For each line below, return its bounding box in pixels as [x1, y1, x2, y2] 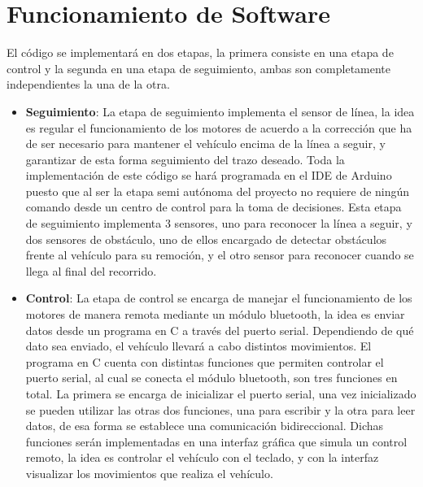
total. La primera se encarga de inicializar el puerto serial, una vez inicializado [25, 385, 416, 402]
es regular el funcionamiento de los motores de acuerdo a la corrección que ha [25, 119, 412, 136]
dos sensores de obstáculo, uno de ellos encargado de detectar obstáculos [25, 230, 387, 247]
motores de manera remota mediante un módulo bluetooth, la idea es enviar [25, 306, 405, 323]
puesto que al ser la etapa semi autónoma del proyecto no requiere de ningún [25, 182, 410, 199]
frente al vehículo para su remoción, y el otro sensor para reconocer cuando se [25, 246, 414, 263]
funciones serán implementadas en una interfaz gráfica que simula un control [25, 433, 408, 450]
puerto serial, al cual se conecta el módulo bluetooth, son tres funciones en [25, 369, 398, 386]
